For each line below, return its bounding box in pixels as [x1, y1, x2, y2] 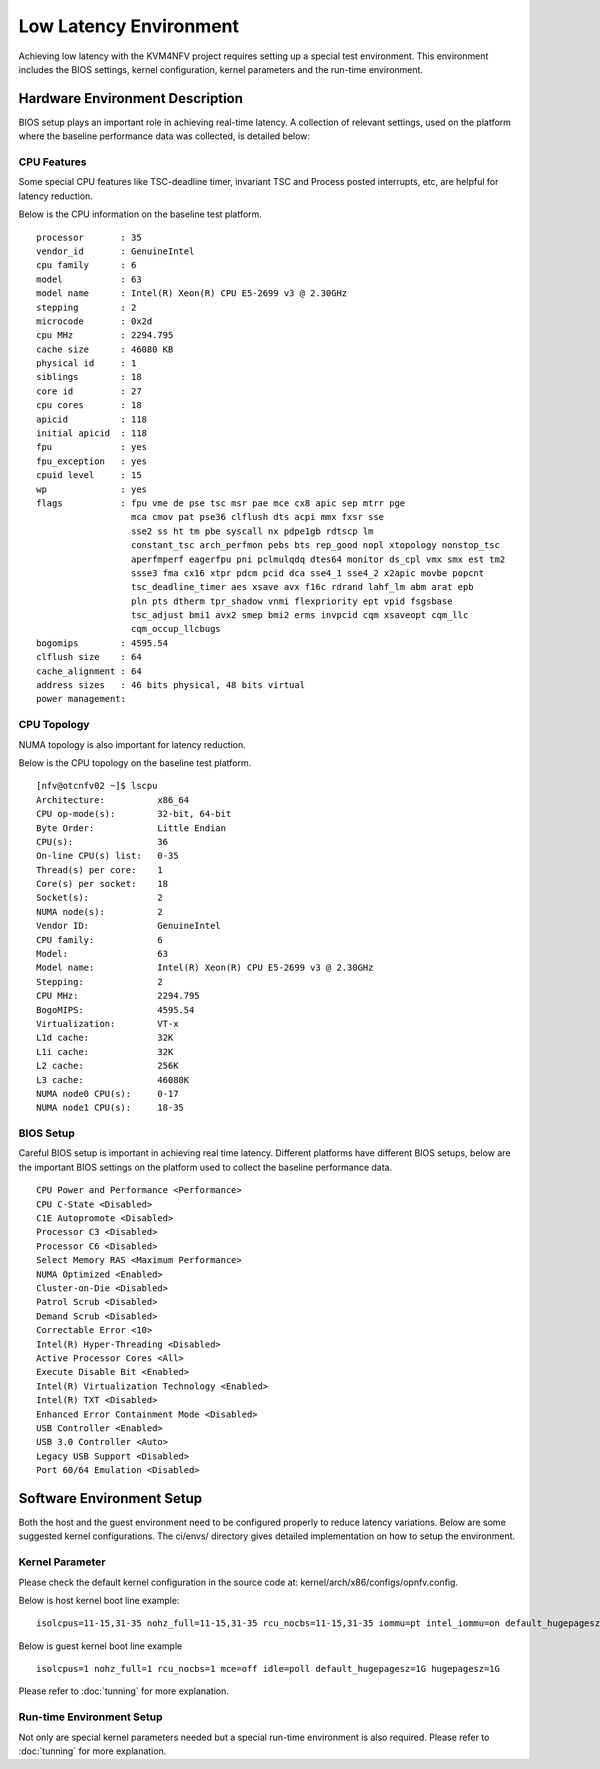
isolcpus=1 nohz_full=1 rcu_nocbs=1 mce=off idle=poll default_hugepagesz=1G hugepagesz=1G [36, 1663, 500, 1675]
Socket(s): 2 [36, 892, 164, 904]
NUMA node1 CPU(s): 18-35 [36, 1102, 185, 1114]
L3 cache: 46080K [36, 1074, 190, 1085]
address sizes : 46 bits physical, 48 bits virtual [36, 680, 305, 691]
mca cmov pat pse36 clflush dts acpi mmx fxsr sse [130, 511, 385, 523]
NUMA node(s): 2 [36, 906, 164, 917]
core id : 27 [36, 385, 142, 397]
